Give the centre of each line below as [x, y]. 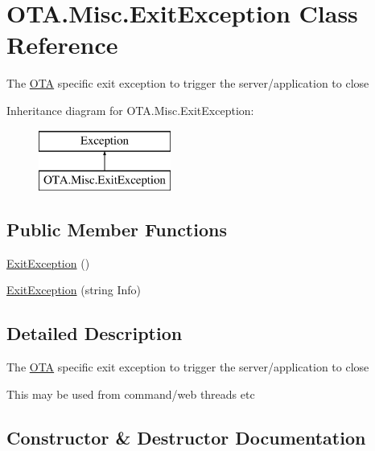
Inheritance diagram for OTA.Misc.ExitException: [130, 110]
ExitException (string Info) [74, 290]
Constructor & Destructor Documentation [186, 437]
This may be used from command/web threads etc [131, 394]
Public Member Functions [117, 230]
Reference [62, 45]
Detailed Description [95, 333]
